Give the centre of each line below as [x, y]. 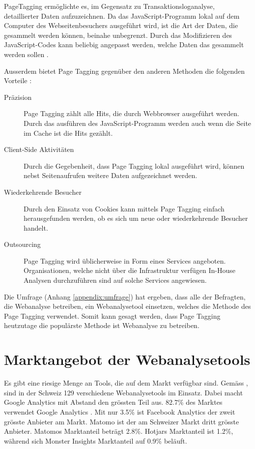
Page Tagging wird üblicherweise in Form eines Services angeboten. [125, 260]
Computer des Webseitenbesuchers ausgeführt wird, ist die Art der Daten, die [121, 25]
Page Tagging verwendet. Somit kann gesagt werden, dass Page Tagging [112, 315]
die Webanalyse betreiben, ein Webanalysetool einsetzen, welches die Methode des [127, 306]
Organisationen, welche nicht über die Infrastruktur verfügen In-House [130, 270]
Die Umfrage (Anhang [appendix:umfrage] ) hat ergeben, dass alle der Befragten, [125, 296]
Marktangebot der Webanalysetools [127, 359]
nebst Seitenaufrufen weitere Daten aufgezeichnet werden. [111, 175]
